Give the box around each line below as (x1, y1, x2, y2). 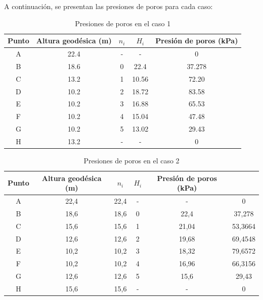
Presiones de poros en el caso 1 (75, 18, 171, 28)
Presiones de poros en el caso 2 (83, 155, 180, 166)
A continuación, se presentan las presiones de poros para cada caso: (4, 1, 213, 11)
